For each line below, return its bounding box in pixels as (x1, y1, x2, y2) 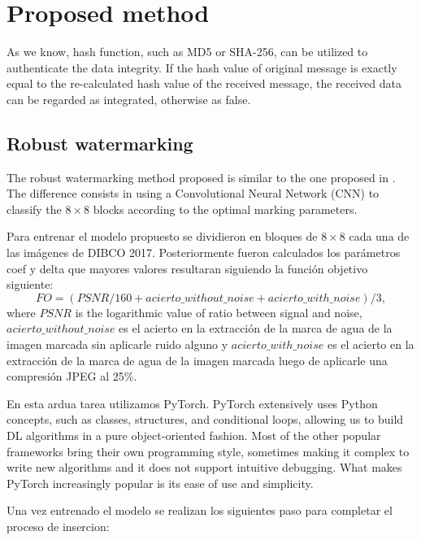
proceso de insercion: (7, 517, 110, 534)
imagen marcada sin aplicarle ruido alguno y (7, 336, 228, 353)
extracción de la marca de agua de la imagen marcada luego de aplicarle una (7, 351, 388, 368)
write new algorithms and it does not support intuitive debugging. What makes (7, 459, 402, 476)
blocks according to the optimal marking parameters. (93, 200, 358, 217)
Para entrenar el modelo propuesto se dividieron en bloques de (7, 228, 318, 245)
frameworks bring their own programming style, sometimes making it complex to (7, 442, 410, 459)
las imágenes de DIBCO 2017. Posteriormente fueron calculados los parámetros (7, 244, 401, 261)
